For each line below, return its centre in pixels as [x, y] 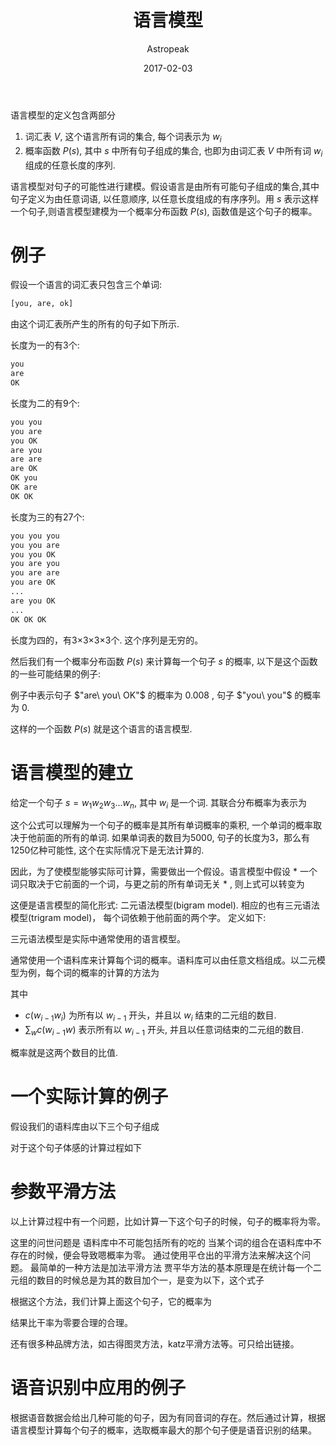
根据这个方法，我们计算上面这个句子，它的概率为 [111, 1301]
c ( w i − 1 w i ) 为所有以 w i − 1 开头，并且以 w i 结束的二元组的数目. [150, 1016]
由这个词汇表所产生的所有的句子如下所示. [95, 324]
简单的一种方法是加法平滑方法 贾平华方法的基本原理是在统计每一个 [175, 1267]
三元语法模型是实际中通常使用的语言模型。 [98, 939]
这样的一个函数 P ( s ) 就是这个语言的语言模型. [101, 728]
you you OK [33, 554]
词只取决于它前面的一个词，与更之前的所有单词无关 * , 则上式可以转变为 [157, 884]
